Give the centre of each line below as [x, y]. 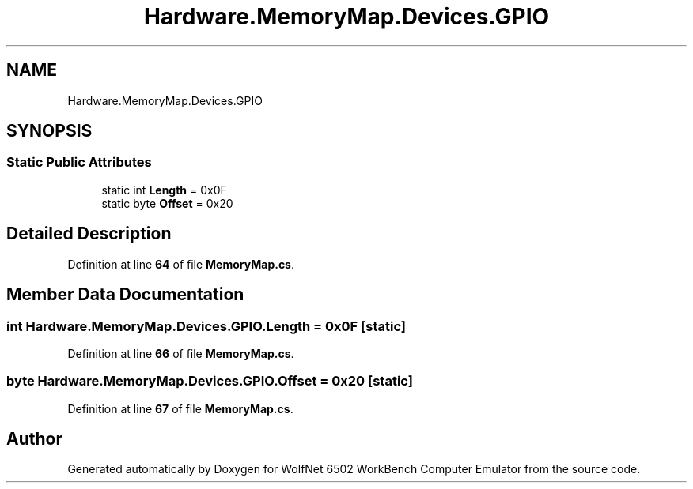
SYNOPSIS [49, 131]
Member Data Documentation [125, 295]
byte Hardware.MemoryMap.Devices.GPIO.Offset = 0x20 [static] [210, 381]
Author [34, 439]
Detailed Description [89, 234]
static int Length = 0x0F [164, 190]
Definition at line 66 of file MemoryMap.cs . [181, 353]
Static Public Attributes [79, 162]
